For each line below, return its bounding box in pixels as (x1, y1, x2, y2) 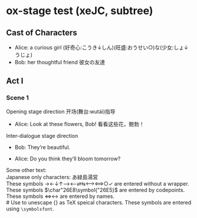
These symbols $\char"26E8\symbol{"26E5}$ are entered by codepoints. (6, 186, 185, 193)
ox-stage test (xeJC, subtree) (6, 4, 153, 18)
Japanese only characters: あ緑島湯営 (6, 173, 98, 180)
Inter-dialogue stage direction (6, 132, 78, 139)
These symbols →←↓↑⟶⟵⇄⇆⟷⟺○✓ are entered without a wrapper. (6, 180, 190, 187)
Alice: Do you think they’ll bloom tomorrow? (14, 155, 121, 162)
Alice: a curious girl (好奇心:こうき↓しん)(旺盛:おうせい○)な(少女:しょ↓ (14, 44, 189, 51)
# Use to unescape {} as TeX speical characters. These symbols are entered (6, 199, 192, 206)
